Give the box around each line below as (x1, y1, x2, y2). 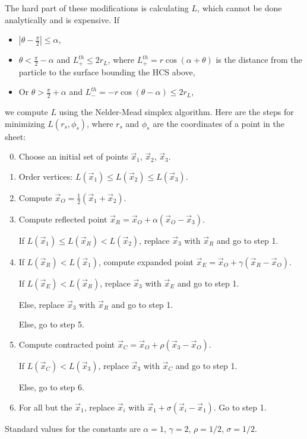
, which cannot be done (197, 2, 282, 14)
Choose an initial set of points (18, 150, 128, 163)
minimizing (5, 117, 45, 129)
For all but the (18, 400, 72, 413)
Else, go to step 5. (18, 318, 84, 330)
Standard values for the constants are (5, 422, 141, 434)
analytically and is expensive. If (5, 13, 120, 26)
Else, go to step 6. (18, 381, 84, 393)
